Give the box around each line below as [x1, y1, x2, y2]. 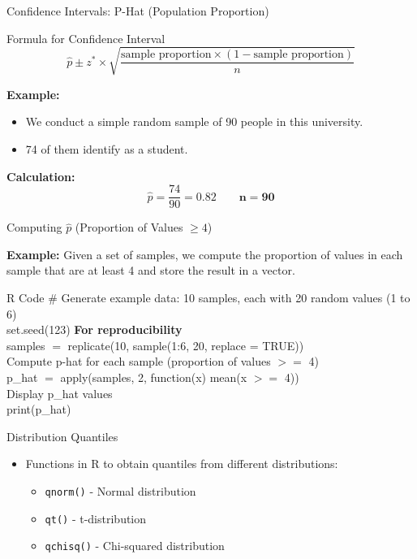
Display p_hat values [6, 384, 113, 401]
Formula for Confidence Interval [6, 29, 166, 46]
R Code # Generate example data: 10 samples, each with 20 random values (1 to [6, 288, 411, 305]
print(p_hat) [6, 401, 71, 418]
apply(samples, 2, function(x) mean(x [60, 368, 247, 385]
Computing [6, 219, 62, 236]
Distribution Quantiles [6, 427, 118, 444]
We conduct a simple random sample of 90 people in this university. [25, 113, 363, 130]
